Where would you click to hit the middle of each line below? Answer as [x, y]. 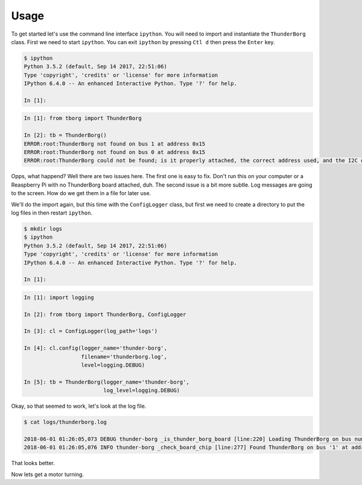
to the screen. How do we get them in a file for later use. [81, 193]
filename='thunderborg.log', [124, 357]
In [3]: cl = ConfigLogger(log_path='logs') [91, 331]
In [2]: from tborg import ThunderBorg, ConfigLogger [105, 314]
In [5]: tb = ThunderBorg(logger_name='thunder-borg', [106, 382]
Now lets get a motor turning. [48, 474]
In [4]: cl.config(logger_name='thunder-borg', [95, 348]
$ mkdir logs [43, 229]
